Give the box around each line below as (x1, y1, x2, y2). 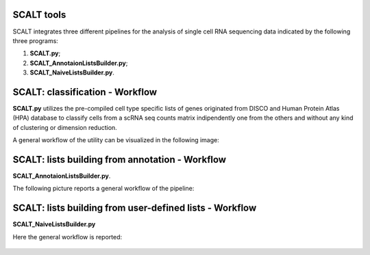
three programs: (12, 36, 58, 44)
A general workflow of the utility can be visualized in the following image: (12, 136, 219, 144)
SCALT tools (12, 9, 66, 21)
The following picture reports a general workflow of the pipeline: (12, 185, 195, 193)
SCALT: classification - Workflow (12, 86, 158, 98)
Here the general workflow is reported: (12, 232, 123, 241)
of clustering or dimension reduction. (12, 123, 118, 131)
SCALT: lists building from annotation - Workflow (12, 154, 226, 165)
